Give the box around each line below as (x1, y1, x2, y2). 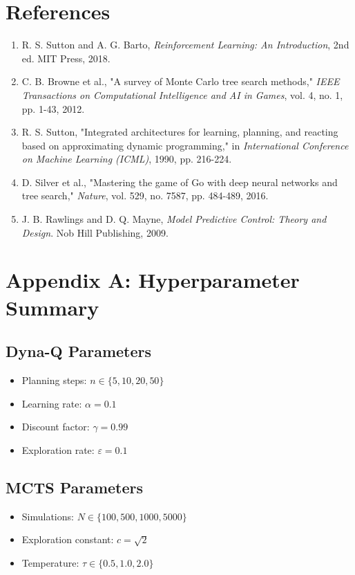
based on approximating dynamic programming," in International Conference (21, 138, 349, 152)
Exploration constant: (21, 532, 114, 547)
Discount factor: (21, 419, 90, 434)
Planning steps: (21, 373, 87, 387)
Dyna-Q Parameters (6, 340, 152, 362)
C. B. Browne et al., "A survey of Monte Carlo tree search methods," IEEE (21, 74, 340, 89)
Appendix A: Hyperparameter (6, 266, 300, 294)
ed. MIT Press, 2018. (21, 51, 111, 65)
